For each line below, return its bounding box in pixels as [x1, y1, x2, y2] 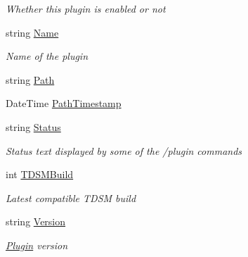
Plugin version [6, 237, 68, 252]
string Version [6, 214, 66, 229]
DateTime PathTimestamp [6, 96, 122, 111]
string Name [6, 25, 59, 39]
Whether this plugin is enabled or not [6, 1, 166, 15]
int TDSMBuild [6, 167, 74, 182]
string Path [6, 72, 55, 87]
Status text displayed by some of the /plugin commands [6, 143, 242, 158]
